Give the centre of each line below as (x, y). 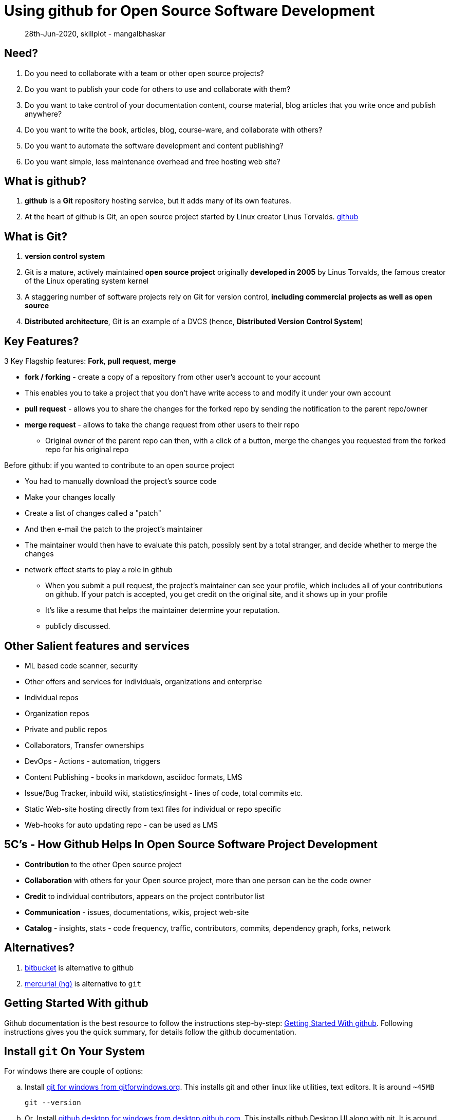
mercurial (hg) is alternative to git (83, 983)
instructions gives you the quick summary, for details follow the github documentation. (150, 1032)
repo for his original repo (87, 450)
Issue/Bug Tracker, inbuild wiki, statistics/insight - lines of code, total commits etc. (164, 793)
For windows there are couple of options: (74, 1071)
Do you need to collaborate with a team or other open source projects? (144, 73)
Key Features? (42, 341)
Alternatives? (40, 948)
